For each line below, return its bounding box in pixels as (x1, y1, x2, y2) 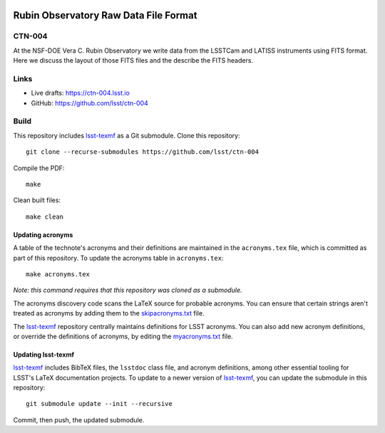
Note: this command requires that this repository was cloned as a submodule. (13, 286, 242, 295)
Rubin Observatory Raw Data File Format (13, 9, 197, 21)
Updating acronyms (13, 230, 73, 239)
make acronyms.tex (26, 270, 91, 278)
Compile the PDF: (13, 164, 65, 172)
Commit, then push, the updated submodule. (13, 415, 145, 424)
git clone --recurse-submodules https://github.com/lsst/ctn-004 (26, 148, 260, 156)
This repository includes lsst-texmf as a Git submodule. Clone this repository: (13, 131, 240, 140)
